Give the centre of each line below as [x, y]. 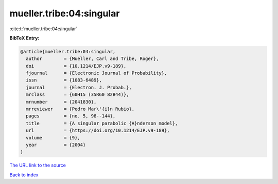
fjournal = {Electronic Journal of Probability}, [97, 73]
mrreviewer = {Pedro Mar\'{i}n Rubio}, [80, 109]
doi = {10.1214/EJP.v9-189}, [76, 66]
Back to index [24, 175]
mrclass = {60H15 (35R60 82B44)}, [77, 95]
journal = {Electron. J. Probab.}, [79, 87]
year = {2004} [56, 145]
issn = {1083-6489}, [64, 80]
